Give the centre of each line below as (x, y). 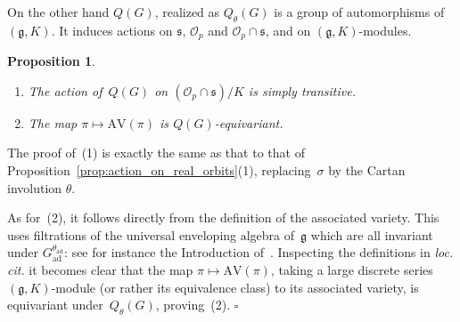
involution (35, 187)
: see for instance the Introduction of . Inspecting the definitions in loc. (259, 252)
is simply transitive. (302, 90)
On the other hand (58, 12)
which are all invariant (372, 234)
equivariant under (55, 305)
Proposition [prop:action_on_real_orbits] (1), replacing (159, 170)
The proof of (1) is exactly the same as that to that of (156, 153)
